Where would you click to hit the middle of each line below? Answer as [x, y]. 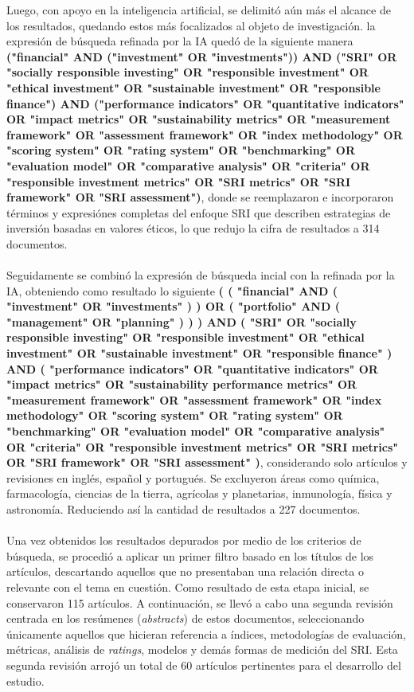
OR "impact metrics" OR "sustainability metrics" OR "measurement [199, 119]
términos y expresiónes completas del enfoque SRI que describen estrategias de [199, 212]
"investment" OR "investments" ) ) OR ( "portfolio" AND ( [173, 306]
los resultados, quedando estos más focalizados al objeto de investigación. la [191, 25]
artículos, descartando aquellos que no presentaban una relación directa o [185, 571]
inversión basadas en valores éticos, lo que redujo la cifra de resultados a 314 [193, 228]
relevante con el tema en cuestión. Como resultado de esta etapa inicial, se [188, 586]
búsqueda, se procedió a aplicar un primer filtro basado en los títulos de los [190, 555]
